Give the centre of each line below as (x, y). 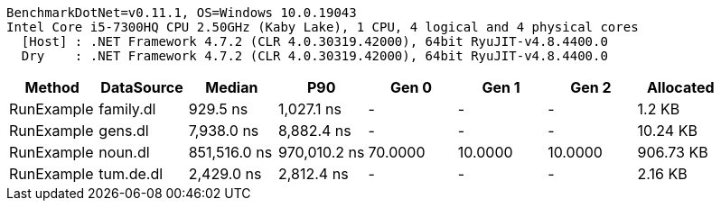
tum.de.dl (131, 174)
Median (232, 87)
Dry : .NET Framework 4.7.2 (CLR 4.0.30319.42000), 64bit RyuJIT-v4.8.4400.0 (314, 56)
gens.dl (124, 131)
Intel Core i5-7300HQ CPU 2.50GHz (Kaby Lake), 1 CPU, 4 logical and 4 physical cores (323, 27)
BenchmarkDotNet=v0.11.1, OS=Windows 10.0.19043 (182, 13)
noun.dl (124, 152)
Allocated (680, 87)
